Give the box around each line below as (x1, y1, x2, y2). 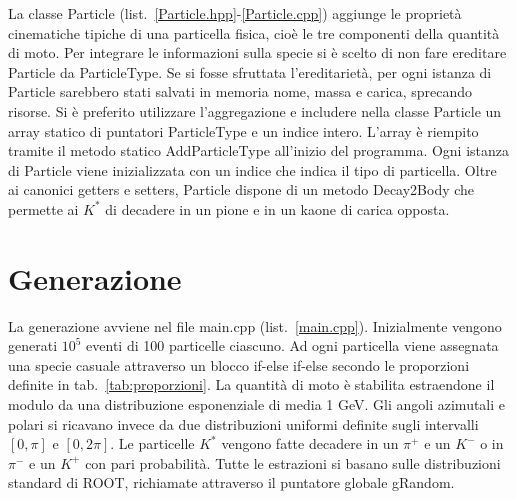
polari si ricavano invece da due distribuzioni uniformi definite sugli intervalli (8, 413, 479, 434)
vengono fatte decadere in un (221, 433, 399, 454)
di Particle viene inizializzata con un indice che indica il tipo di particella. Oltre (8, 159, 497, 180)
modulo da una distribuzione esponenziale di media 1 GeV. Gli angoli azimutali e (8, 394, 506, 415)
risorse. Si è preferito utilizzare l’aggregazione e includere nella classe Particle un (8, 100, 502, 121)
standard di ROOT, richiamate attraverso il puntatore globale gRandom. (8, 472, 455, 493)
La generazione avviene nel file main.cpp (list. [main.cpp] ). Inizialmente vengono (8, 315, 502, 336)
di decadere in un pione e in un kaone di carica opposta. (105, 198, 450, 219)
